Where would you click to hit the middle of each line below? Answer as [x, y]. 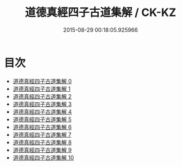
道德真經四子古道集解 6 [42, 127]
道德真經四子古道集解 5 [42, 119]
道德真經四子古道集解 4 [42, 111]
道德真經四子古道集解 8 [42, 142]
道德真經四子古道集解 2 [42, 96]
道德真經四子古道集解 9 [42, 150]
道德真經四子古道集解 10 [43, 157]
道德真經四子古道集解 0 [42, 81]
